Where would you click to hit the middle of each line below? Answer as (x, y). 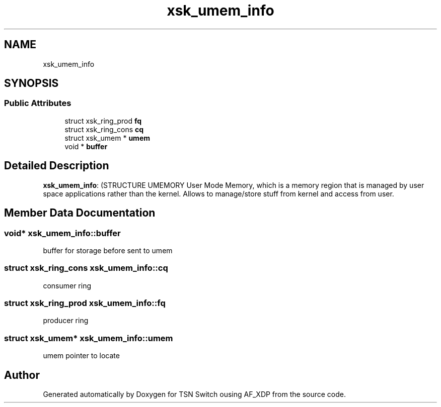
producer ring (66, 321)
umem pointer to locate (81, 356)
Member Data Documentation (80, 213)
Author (22, 375)
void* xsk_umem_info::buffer (62, 233)
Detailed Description (57, 166)
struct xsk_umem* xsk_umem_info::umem (89, 338)
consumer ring (67, 285)
